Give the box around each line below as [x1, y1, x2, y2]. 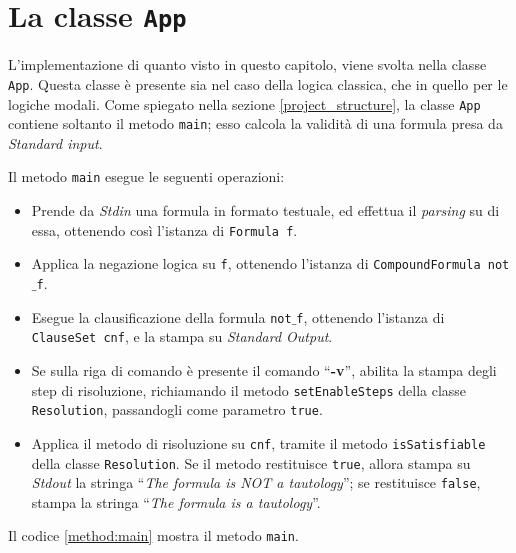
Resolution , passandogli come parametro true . [31, 399, 323, 420]
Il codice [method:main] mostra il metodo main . [8, 525, 299, 546]
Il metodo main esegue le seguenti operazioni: [8, 166, 285, 187]
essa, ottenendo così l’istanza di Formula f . [31, 219, 298, 240]
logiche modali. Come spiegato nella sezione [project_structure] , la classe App [8, 93, 481, 114]
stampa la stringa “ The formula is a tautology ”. [31, 491, 321, 512]
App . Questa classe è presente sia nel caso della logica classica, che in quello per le [8, 73, 508, 94]
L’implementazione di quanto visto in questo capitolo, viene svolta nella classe [8, 54, 487, 75]
